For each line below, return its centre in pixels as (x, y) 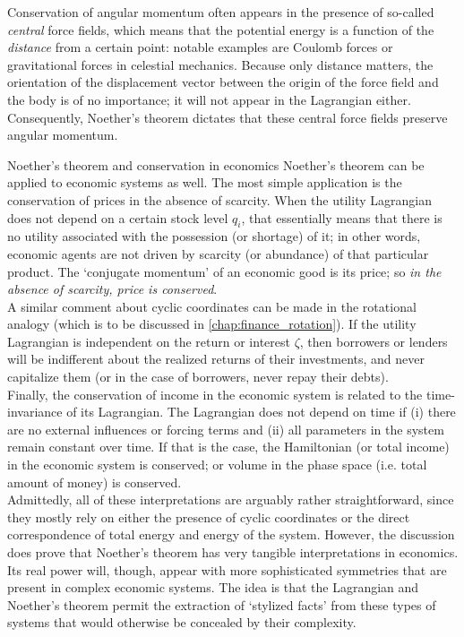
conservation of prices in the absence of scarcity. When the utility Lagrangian (219, 199)
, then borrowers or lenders (374, 341)
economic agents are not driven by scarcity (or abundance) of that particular (218, 253)
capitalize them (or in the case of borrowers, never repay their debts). (198, 377)
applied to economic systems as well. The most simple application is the (205, 182)
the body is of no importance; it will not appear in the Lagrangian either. (209, 99)
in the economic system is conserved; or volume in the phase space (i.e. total (217, 465)
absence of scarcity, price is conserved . (112, 289)
